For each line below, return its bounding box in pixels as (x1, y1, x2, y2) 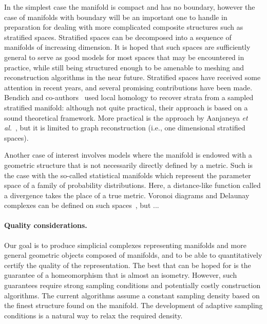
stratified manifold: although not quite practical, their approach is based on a (4, 102, 248, 112)
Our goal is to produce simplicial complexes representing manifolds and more (4, 239, 246, 250)
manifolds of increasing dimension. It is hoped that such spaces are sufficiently (4, 42, 251, 52)
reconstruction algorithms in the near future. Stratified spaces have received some (4, 72, 261, 83)
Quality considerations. (4, 220, 87, 231)
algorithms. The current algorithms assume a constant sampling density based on (4, 290, 260, 300)
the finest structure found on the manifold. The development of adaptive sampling (4, 300, 263, 311)
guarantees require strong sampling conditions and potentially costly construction (4, 280, 261, 291)
